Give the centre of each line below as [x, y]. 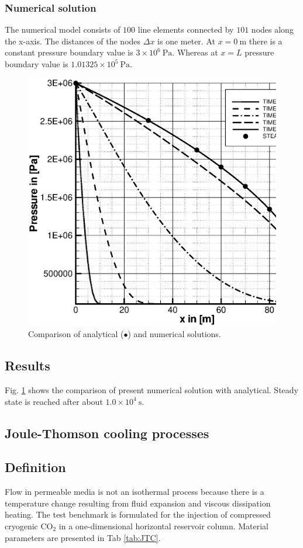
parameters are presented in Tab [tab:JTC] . [83, 537]
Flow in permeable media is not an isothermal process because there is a [135, 492]
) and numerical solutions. [174, 334]
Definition [35, 467]
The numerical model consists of [63, 30]
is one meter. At [186, 41]
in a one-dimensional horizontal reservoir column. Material [163, 526]
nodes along [272, 30]
